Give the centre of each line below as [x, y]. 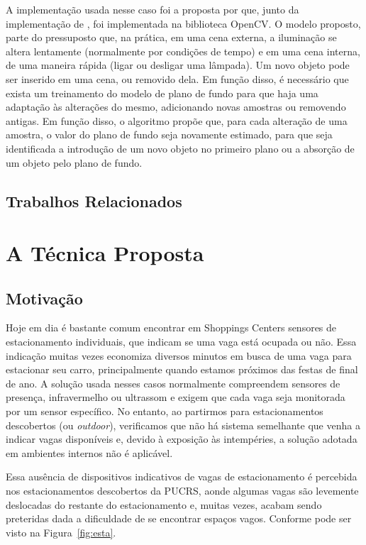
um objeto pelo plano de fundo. [74, 162]
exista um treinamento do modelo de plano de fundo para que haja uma [162, 93]
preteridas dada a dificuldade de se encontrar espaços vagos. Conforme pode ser [179, 518]
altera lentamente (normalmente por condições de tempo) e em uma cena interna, [183, 51]
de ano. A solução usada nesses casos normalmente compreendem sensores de [173, 383]
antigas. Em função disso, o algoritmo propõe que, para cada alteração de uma [177, 120]
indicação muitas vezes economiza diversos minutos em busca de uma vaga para [179, 355]
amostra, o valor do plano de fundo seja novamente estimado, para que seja [169, 134]
